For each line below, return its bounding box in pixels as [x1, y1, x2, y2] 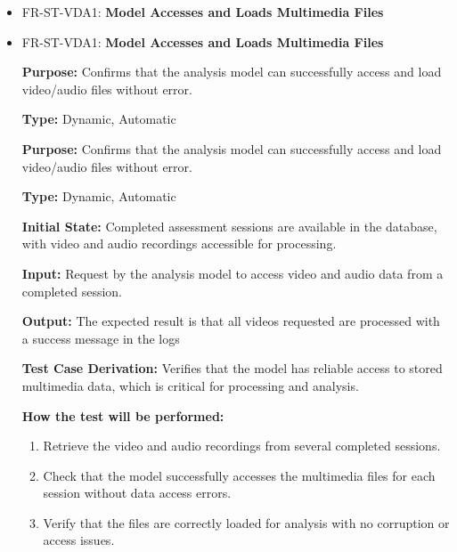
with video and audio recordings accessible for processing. [21, 234, 337, 253]
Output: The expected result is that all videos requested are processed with [21, 312, 440, 330]
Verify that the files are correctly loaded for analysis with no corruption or [43, 513, 450, 532]
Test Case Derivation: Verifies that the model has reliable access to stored [21, 359, 443, 377]
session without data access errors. [43, 483, 232, 502]
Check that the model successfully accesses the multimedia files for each [43, 466, 436, 484]
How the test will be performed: [21, 406, 224, 425]
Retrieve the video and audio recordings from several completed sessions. [43, 436, 441, 455]
